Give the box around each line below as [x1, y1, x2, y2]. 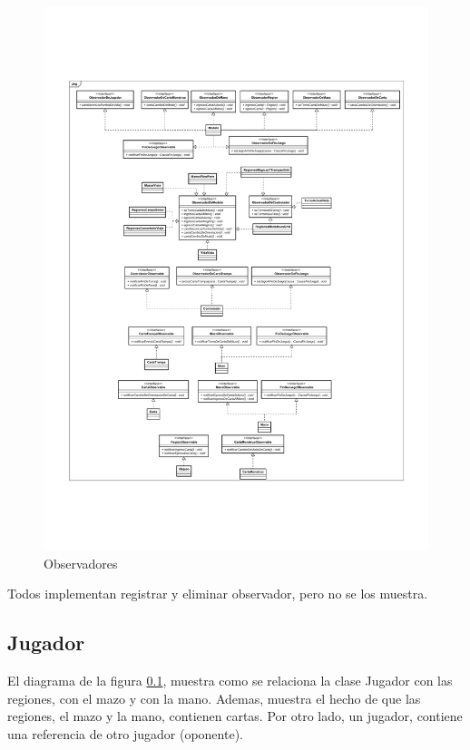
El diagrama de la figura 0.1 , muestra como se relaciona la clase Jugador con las [7, 671, 453, 690]
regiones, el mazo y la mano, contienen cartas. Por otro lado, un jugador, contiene [7, 706, 463, 726]
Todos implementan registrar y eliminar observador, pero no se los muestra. [7, 584, 428, 603]
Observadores [44, 553, 118, 572]
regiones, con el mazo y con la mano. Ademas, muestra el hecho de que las [7, 688, 421, 707]
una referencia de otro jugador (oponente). [7, 724, 243, 743]
